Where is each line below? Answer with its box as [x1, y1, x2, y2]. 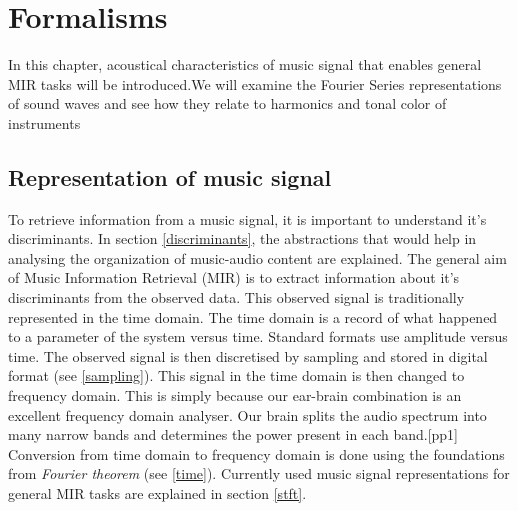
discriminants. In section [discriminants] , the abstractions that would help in [8, 228, 477, 249]
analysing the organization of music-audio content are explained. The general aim [8, 247, 507, 268]
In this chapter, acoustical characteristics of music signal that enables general [8, 54, 482, 75]
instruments [8, 112, 81, 133]
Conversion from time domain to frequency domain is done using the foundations [8, 443, 505, 464]
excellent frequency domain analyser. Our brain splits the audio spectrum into [8, 404, 487, 425]
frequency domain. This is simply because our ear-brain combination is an [8, 385, 462, 406]
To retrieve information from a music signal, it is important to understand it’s [8, 208, 487, 229]
